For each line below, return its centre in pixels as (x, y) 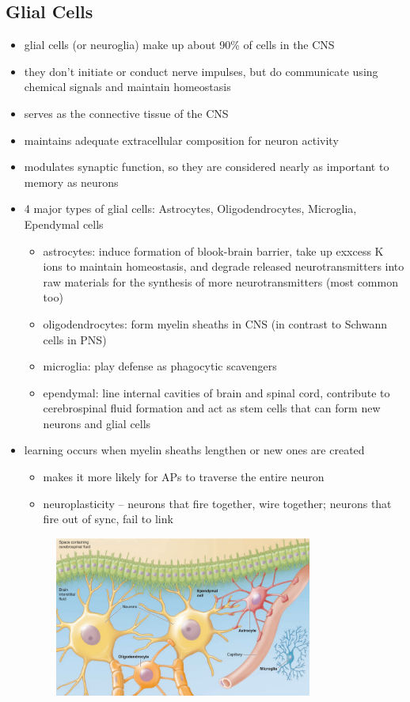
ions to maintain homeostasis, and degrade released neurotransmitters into (224, 266)
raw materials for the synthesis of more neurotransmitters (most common (220, 281)
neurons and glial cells (97, 423)
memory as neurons (71, 182)
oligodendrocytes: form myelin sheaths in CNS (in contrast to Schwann (215, 323)
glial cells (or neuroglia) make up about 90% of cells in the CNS (179, 45)
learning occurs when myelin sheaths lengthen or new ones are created (194, 450)
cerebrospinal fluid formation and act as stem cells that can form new (212, 408)
